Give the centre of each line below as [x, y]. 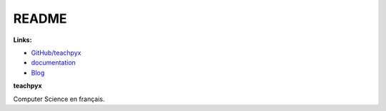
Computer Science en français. [59, 99]
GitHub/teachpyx [56, 53]
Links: [23, 40]
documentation [54, 63]
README [40, 18]
